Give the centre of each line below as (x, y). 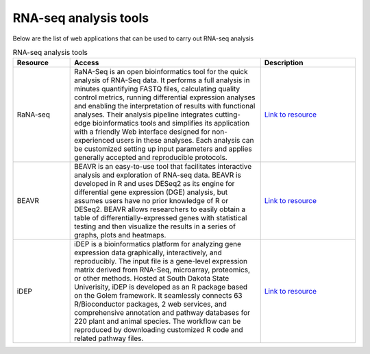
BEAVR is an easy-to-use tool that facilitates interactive (163, 167)
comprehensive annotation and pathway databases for (162, 313)
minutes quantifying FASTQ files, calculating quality (157, 89)
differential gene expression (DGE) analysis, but (151, 192)
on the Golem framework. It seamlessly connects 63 (158, 296)
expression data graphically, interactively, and (148, 252)
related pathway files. (109, 338)
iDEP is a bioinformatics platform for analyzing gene (158, 244)
